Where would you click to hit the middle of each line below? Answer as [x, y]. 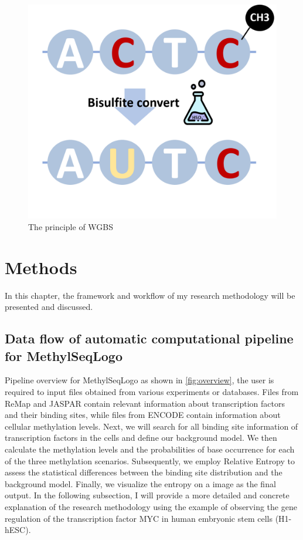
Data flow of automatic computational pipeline [149, 338]
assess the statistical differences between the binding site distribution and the [144, 472]
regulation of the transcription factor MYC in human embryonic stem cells [139, 518]
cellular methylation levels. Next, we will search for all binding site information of [151, 426]
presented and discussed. [49, 307]
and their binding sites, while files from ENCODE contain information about [143, 415]
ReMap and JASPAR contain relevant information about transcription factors [145, 403]
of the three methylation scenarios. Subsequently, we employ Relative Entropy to [150, 460]
